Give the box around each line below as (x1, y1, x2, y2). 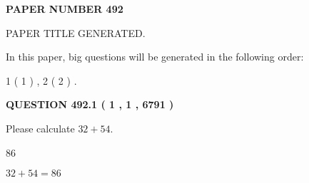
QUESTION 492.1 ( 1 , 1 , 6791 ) (6, 97, 174, 112)
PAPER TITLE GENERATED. (6, 25, 146, 40)
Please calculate (6, 120, 75, 135)
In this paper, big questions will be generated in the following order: (6, 49, 304, 64)
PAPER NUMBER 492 (6, 1, 123, 16)
